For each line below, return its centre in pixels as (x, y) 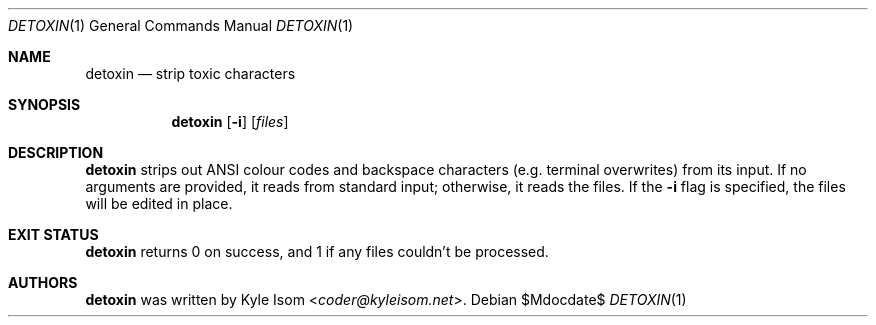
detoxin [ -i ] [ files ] (230, 121)
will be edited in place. (159, 203)
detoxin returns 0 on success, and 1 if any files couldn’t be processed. (317, 251)
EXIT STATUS (53, 234)
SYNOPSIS (44, 104)
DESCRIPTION (56, 152)
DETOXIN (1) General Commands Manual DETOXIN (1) (181, 25)
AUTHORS (43, 282)
